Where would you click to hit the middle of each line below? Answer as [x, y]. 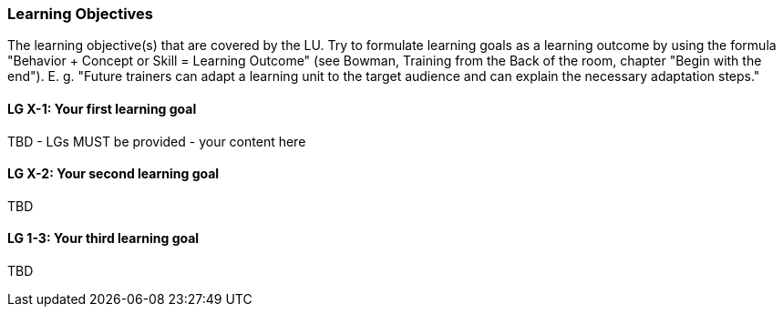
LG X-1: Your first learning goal [102, 108]
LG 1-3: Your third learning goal [103, 238]
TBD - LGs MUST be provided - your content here [157, 141]
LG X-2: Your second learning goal [113, 174]
